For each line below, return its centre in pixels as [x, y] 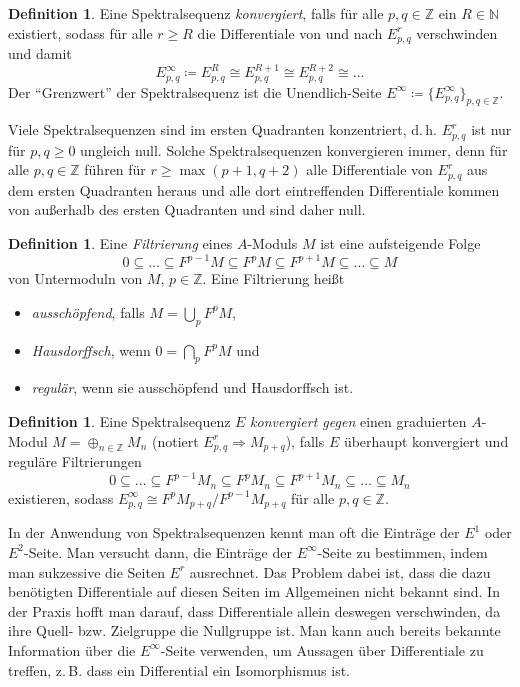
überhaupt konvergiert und [426, 440]
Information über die [72, 649]
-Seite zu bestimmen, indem [402, 551]
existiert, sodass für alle [80, 32]
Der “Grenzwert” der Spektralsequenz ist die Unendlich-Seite [195, 91]
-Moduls [272, 243]
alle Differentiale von [369, 169]
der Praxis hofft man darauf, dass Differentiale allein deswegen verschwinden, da [254, 610]
